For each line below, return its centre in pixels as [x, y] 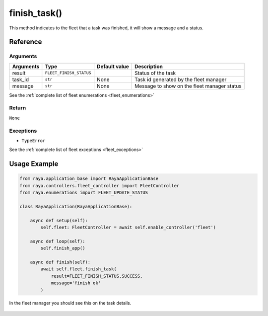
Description [149, 66]
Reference [26, 42]
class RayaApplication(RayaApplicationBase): [76, 206]
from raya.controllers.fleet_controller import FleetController [100, 186]
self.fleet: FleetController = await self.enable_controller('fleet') [128, 228]
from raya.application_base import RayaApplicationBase [89, 179]
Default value [113, 66]
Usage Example [34, 164]
